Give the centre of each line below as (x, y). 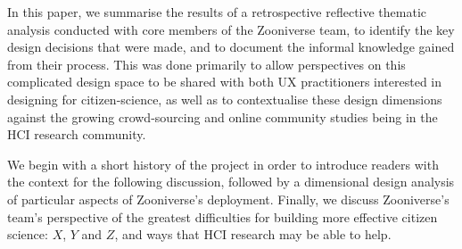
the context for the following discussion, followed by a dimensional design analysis (231, 182)
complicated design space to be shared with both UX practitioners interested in (225, 82)
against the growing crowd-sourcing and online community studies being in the (223, 116)
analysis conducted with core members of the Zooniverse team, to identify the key (231, 29)
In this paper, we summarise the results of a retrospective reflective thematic (217, 12)
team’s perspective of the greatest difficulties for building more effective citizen (223, 216)
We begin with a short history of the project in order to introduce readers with (223, 164)
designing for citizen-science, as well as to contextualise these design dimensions (225, 99)
